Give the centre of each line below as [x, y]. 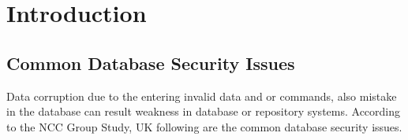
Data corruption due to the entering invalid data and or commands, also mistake [202, 96]
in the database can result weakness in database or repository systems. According [204, 111]
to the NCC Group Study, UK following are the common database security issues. [204, 126]
